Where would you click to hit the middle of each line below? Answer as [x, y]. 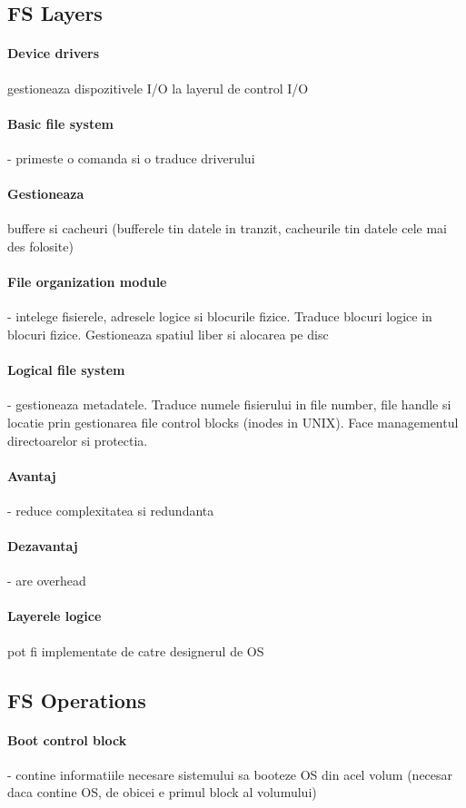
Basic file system [61, 123]
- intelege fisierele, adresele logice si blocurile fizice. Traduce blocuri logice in [220, 316]
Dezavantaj [43, 546]
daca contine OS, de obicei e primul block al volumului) [162, 792]
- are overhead [47, 581]
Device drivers [54, 53]
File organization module [87, 282]
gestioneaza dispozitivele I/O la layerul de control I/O [158, 88]
